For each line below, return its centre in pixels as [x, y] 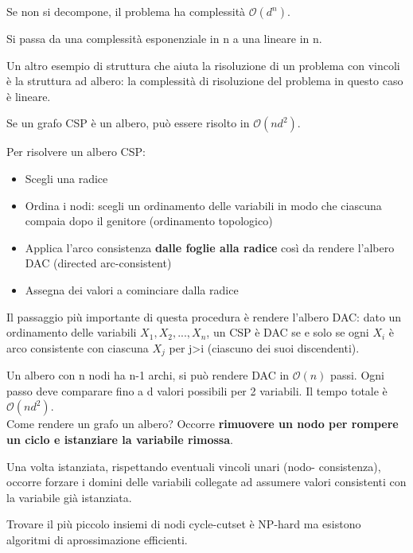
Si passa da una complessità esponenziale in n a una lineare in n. [164, 38]
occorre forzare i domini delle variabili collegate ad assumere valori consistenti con [206, 482]
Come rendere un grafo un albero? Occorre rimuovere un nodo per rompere [203, 424]
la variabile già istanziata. [69, 497]
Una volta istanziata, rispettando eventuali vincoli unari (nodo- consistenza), [194, 466]
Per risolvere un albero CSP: [76, 152]
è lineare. [29, 96]
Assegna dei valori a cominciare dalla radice [132, 289]
